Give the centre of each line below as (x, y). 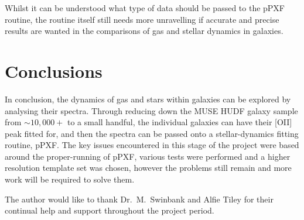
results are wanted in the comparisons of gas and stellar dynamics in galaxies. (144, 31)
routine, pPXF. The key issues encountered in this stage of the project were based (152, 145)
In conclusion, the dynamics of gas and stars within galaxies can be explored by (148, 99)
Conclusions (54, 71)
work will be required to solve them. (70, 179)
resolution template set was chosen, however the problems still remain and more (148, 168)
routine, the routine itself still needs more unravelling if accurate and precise (142, 19)
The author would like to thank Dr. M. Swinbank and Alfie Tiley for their (139, 199)
